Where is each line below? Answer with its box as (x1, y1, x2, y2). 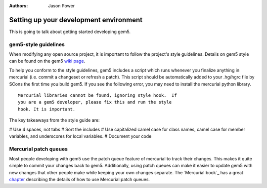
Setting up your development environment (9, 15, 143, 24)
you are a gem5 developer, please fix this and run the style (18, 99, 172, 105)
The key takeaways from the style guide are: (9, 117, 100, 123)
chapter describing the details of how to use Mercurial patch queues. (9, 177, 150, 183)
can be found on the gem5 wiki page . (9, 58, 86, 64)
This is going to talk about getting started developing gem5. (9, 29, 131, 35)
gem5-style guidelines (9, 41, 65, 48)
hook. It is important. (18, 106, 76, 112)
